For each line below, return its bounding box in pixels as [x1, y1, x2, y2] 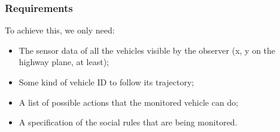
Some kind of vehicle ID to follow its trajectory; [19, 76, 194, 88]
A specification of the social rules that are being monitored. [19, 116, 238, 128]
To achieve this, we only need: [5, 24, 115, 36]
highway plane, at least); [19, 56, 109, 68]
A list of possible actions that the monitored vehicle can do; [19, 96, 239, 108]
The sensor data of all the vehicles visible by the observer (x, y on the [19, 44, 276, 56]
